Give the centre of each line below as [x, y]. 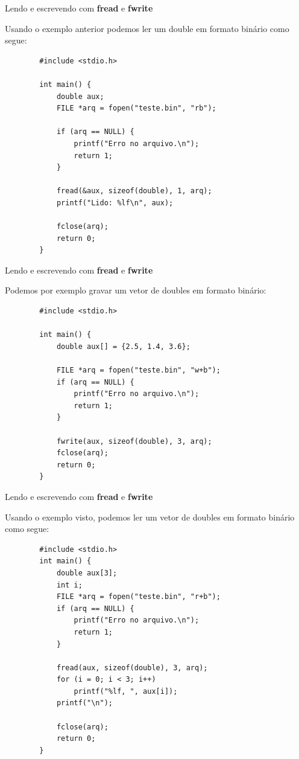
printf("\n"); [84, 703]
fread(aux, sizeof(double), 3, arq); [132, 668]
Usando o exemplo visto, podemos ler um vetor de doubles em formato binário [150, 517]
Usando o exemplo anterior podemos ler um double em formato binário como [147, 28]
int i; [69, 585]
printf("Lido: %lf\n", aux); [115, 203]
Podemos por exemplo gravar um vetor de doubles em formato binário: [136, 290]
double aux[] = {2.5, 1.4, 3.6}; [123, 346]
